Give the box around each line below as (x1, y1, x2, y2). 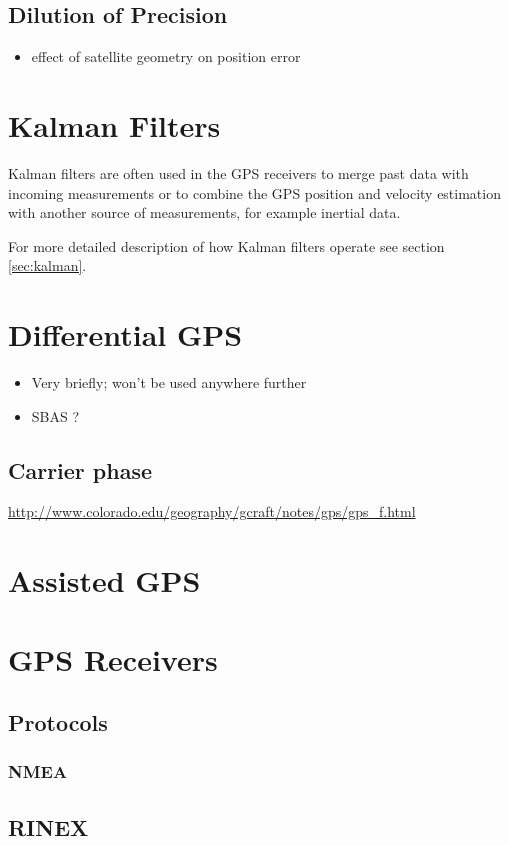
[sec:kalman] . (8, 255, 87, 276)
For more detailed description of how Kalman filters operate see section (8, 235, 445, 256)
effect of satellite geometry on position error (31, 46, 301, 67)
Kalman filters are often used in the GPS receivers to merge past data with (8, 162, 469, 183)
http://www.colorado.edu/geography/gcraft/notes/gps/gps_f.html (8, 501, 416, 522)
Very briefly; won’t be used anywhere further (31, 372, 307, 393)
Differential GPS (8, 314, 243, 355)
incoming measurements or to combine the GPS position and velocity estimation (8, 182, 501, 203)
